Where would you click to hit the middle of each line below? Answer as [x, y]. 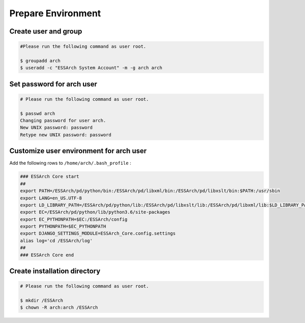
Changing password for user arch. [63, 121]
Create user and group [46, 31]
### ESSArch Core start [50, 177]
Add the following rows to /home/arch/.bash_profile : [70, 163]
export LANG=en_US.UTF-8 [51, 198]
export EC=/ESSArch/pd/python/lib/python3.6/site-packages [95, 212]
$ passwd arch [38, 113]
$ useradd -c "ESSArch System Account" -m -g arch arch [91, 68]
